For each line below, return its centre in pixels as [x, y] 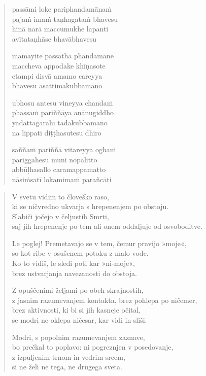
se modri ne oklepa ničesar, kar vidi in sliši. [79, 320]
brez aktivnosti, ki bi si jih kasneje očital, [76, 310]
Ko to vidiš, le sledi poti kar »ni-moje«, [73, 263]
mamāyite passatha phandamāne [63, 56]
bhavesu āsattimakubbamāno [57, 86]
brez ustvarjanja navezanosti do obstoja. [74, 273]
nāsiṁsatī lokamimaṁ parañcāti [62, 179]
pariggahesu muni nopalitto [55, 159]
